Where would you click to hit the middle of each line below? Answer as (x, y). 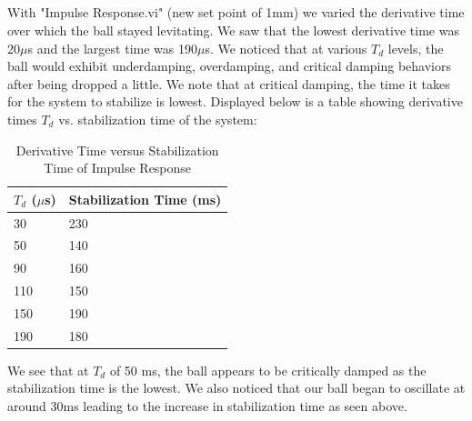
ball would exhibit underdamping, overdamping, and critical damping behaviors (229, 66)
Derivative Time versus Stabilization (117, 150)
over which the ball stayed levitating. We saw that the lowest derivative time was (233, 30)
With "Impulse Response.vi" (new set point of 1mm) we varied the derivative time (236, 12)
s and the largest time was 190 (112, 48)
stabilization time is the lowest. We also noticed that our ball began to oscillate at (236, 388)
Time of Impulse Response (118, 168)
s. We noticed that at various (286, 48)
